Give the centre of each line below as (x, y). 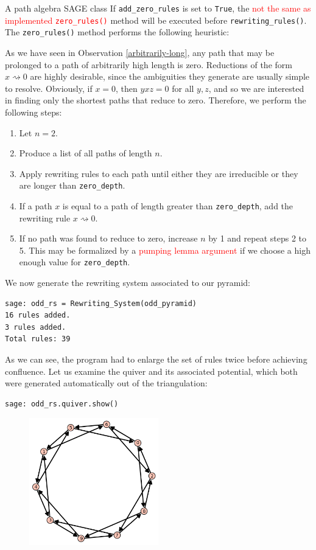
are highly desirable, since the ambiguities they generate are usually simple (170, 76)
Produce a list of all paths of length (86, 153)
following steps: (33, 112)
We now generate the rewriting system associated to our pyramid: (128, 283)
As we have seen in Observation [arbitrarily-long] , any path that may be (140, 52)
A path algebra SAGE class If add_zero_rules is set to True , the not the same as (158, 8)
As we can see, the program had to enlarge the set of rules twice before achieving (156, 359)
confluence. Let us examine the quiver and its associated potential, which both (151, 371)
